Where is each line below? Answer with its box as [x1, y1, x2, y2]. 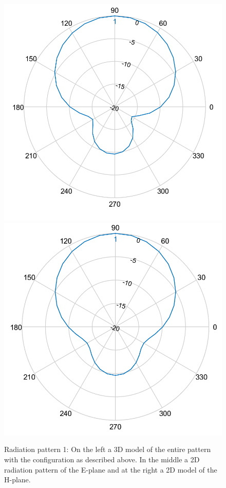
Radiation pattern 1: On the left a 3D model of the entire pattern [4, 444, 211, 455]
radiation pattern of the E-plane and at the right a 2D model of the [4, 464, 217, 475]
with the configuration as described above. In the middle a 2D [4, 454, 200, 465]
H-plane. [4, 474, 31, 485]
